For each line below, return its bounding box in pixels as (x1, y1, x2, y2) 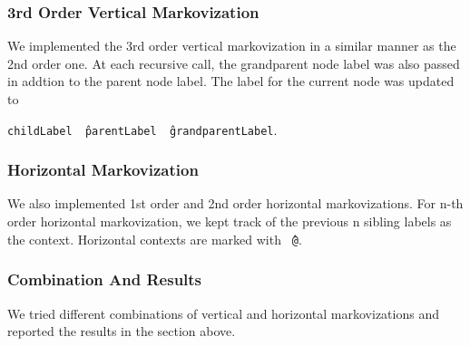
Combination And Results (7, 268, 202, 291)
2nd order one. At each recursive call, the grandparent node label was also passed (7, 53, 460, 72)
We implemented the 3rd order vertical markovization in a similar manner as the (7, 36, 456, 55)
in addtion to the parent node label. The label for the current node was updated (7, 72, 455, 91)
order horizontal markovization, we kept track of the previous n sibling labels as (7, 212, 452, 231)
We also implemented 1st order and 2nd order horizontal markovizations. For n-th (7, 194, 464, 213)
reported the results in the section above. (7, 322, 236, 341)
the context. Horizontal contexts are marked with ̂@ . (7, 229, 302, 248)
